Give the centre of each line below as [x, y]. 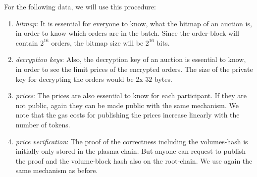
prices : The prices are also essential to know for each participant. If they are [131, 95]
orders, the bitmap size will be [97, 42]
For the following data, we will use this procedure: [80, 6]
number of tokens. [43, 124]
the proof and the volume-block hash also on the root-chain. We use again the [134, 160]
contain [27, 42]
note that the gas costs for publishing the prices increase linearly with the [128, 115]
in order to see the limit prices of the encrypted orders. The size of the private [134, 69]
